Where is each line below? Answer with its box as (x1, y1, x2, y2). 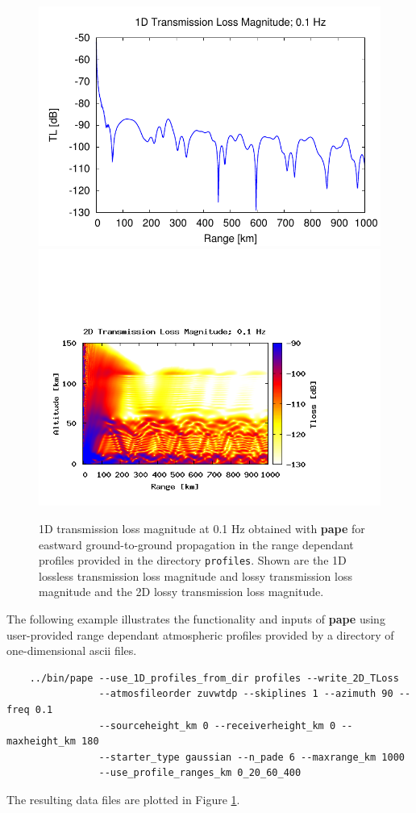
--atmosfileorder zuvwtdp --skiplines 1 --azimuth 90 (98, 688, 393, 700)
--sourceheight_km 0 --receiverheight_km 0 (98, 719, 336, 732)
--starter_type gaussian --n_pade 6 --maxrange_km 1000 (98, 751, 405, 763)
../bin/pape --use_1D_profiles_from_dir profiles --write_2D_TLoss (29, 672, 399, 684)
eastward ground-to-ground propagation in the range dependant (39, 536, 354, 552)
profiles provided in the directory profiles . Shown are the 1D (39, 552, 347, 569)
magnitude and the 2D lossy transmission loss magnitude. (39, 583, 324, 600)
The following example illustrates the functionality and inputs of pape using (6, 611, 385, 627)
